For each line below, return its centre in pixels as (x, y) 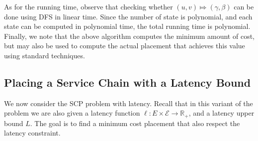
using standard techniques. (44, 55)
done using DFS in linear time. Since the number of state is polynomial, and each (128, 16)
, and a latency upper (221, 113)
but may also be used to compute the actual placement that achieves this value (125, 46)
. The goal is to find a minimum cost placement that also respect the (135, 123)
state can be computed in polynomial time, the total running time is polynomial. (127, 26)
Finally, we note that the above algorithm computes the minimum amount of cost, (129, 36)
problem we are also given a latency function (72, 113)
